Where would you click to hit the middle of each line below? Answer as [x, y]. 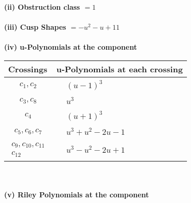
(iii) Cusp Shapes [35, 27]
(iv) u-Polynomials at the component [71, 47]
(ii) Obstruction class [42, 7]
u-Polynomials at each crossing [120, 69]
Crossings [28, 69]
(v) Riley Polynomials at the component [77, 194]
